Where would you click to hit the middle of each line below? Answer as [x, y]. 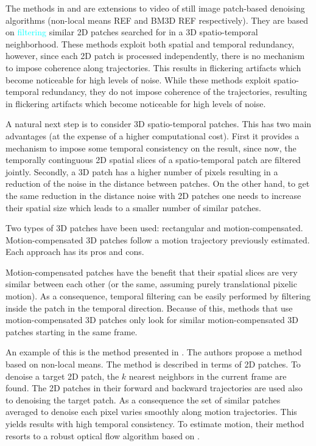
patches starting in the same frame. [72, 331]
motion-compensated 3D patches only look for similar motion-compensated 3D [152, 320]
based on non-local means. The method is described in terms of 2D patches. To [153, 364]
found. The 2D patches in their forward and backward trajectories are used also [154, 388]
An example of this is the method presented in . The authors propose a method [154, 352]
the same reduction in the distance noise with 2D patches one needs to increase [153, 195]
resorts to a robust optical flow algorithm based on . [103, 435]
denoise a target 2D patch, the [62, 376]
